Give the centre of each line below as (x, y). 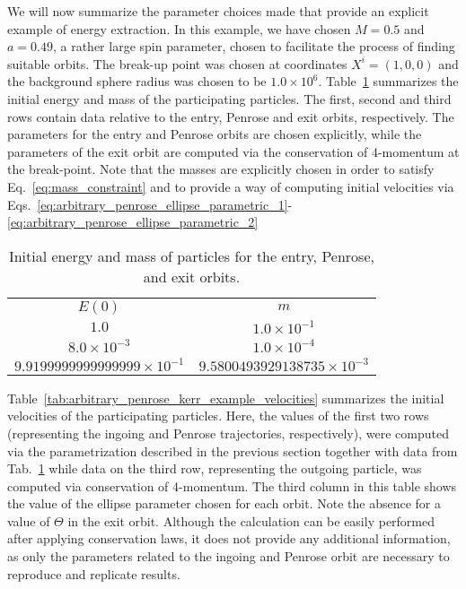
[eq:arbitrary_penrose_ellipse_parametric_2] (133, 222)
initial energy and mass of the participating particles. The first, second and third (229, 98)
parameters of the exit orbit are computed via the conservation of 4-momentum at (233, 151)
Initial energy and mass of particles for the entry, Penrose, (191, 256)
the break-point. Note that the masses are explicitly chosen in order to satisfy (221, 169)
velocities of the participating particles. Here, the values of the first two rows (218, 416)
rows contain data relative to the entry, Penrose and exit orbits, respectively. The (231, 116)
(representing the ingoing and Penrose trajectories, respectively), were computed (228, 433)
